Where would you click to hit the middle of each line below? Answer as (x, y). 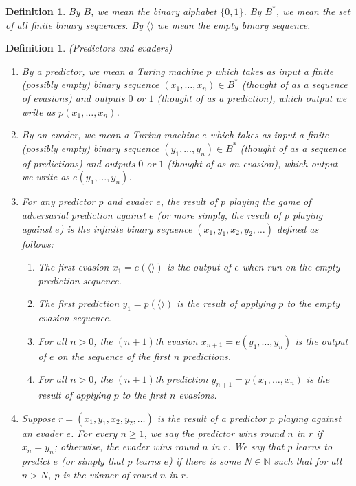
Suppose (38, 418)
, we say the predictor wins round (214, 433)
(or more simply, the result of (219, 214)
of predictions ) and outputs (78, 163)
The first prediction (79, 303)
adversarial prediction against (84, 214)
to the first (144, 395)
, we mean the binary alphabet (154, 11)
